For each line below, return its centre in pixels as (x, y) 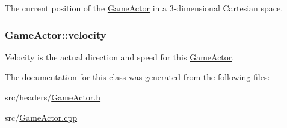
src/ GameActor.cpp (41, 117)
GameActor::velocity (56, 34)
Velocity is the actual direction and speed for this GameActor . (120, 57)
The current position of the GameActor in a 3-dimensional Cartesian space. (144, 8)
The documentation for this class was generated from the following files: (137, 77)
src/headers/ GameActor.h (53, 97)
